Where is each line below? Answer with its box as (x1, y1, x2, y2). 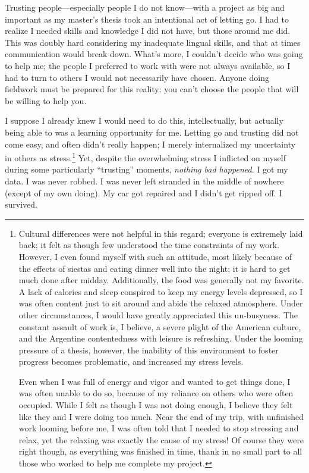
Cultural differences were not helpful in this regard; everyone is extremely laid (18, 227, 303, 239)
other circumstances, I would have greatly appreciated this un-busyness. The (18, 308, 298, 321)
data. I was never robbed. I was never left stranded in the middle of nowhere (5, 174, 284, 187)
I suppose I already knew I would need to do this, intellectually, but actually (5, 114, 283, 127)
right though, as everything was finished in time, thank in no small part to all (18, 445, 302, 458)
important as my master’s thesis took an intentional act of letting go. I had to (5, 12, 289, 25)
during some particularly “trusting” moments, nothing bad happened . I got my (5, 163, 288, 176)
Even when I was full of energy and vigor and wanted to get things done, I (18, 375, 291, 387)
